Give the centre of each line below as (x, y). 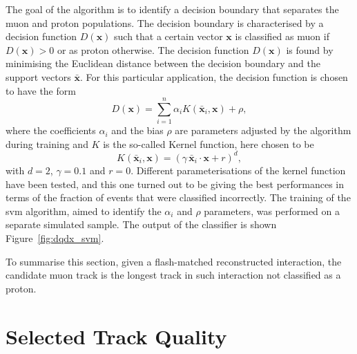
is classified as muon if (282, 36)
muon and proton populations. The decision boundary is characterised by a (165, 22)
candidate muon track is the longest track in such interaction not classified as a (173, 275)
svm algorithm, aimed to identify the (84, 211)
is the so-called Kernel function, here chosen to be (209, 143)
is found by (310, 49)
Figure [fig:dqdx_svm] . (55, 237)
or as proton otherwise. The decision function (153, 49)
